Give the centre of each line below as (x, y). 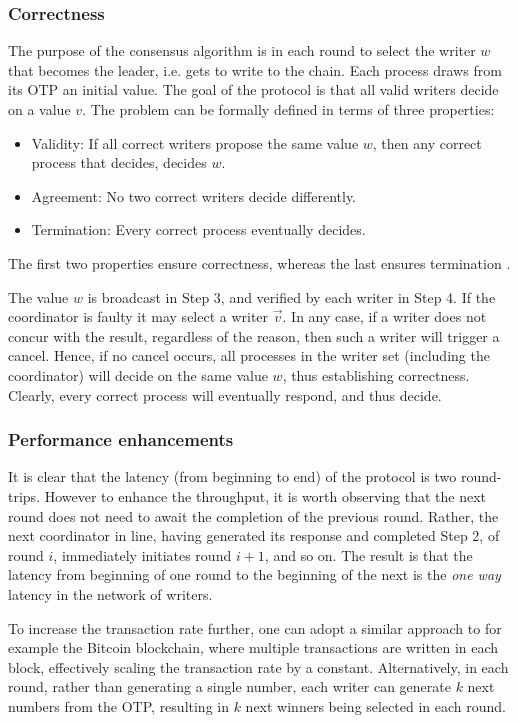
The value (38, 296)
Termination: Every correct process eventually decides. (198, 229)
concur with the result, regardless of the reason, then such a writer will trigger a (254, 335)
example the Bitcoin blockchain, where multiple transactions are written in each (253, 647)
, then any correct (427, 142)
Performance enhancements (121, 439)
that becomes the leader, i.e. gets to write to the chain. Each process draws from (255, 69)
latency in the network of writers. (110, 593)
